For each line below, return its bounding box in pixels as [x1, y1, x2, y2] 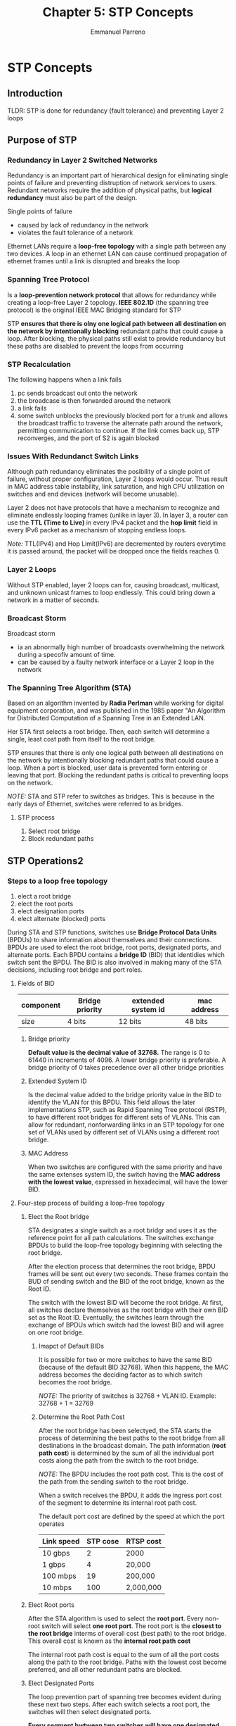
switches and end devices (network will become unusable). [7, 490, 179, 499]
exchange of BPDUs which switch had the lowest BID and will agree [27, 1320, 224, 1329]
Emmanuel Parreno [90, 27, 146, 36]
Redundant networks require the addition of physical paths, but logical [7, 186, 212, 194]
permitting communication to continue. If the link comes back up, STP [17, 427, 220, 435]
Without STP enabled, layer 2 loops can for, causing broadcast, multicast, [7, 580, 220, 589]
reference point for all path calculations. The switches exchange [27, 1233, 214, 1242]
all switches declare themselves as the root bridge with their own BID [27, 1306, 228, 1314]
